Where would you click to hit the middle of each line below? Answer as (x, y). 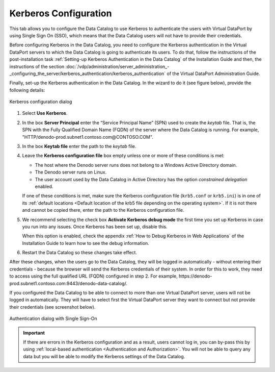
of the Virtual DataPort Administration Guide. (213, 73)
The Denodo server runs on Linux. (71, 172)
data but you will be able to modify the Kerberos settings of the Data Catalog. (104, 356)
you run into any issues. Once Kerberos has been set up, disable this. (95, 227)
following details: (27, 90)
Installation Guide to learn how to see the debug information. (86, 243)
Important (34, 333)
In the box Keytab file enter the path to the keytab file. (79, 146)
